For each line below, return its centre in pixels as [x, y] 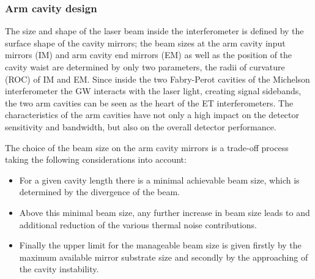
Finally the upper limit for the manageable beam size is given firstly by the [160, 245]
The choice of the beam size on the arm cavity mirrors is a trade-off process [147, 147]
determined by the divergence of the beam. [99, 192]
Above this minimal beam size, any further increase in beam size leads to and [165, 212]
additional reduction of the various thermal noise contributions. [138, 224]
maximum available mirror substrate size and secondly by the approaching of [164, 257]
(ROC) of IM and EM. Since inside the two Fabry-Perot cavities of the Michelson [157, 79]
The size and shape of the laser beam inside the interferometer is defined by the [154, 31]
